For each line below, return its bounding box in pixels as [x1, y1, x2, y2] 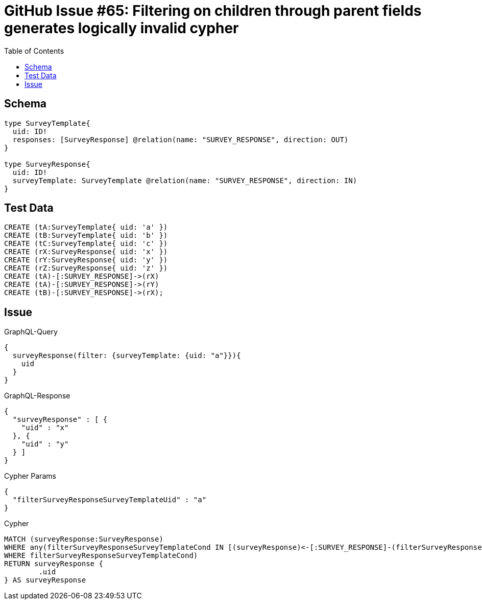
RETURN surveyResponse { [4, 560, 103, 568]
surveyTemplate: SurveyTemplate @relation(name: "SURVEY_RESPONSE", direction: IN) [12, 176, 357, 185]
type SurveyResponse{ [4, 160, 90, 168]
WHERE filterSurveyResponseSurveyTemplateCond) [4, 551, 198, 560]
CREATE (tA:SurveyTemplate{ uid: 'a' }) [4, 223, 168, 232]
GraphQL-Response [4, 391, 70, 400]
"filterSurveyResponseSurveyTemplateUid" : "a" [12, 496, 207, 504]
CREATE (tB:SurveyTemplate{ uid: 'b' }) [4, 231, 168, 240]
